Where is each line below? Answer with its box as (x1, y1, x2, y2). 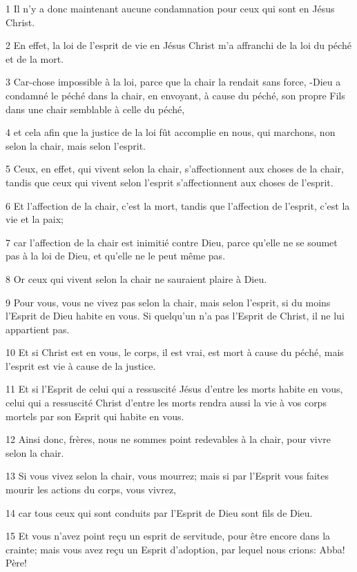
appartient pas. (6, 322, 70, 336)
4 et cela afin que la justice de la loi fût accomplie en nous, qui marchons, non (6, 125, 336, 139)
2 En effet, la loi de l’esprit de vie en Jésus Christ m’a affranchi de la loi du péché (6, 38, 351, 52)
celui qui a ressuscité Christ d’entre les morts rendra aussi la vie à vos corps (6, 395, 327, 410)
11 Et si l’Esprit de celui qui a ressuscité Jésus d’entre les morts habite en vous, (6, 382, 343, 396)
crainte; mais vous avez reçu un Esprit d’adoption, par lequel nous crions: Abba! (6, 542, 345, 556)
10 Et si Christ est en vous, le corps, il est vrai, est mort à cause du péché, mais (6, 345, 344, 359)
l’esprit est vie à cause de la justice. (6, 358, 156, 373)
